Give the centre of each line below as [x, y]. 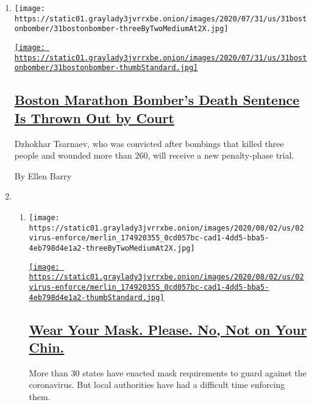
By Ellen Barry [43, 175]
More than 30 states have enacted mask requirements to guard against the [168, 372]
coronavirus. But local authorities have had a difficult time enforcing [157, 385]
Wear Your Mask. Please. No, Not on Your [168, 329]
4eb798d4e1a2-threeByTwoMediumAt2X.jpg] [112, 248]
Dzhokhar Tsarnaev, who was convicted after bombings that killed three [149, 143]
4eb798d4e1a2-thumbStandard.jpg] [97, 297]
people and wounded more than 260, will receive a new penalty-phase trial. [154, 155]
